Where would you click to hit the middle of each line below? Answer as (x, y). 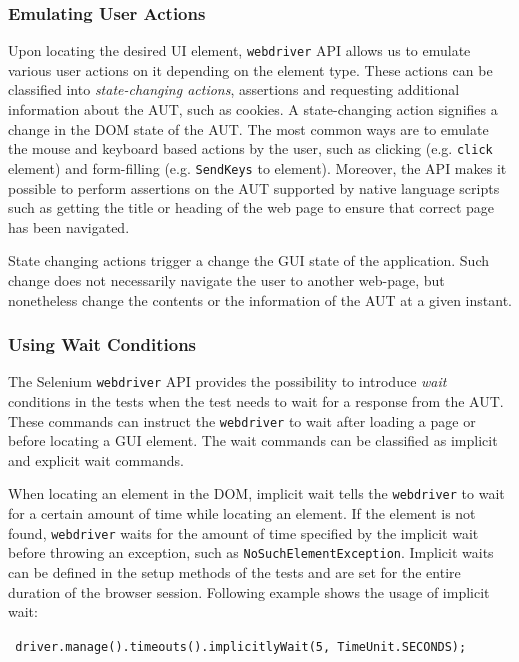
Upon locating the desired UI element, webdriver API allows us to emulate (239, 50)
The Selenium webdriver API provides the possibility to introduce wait (227, 381)
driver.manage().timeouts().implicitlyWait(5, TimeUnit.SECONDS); (241, 646)
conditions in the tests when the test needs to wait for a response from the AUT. (256, 401)
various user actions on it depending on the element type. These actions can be (250, 69)
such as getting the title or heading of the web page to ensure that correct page (251, 207)
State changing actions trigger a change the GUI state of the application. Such (248, 260)
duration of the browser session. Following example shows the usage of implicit (249, 591)
